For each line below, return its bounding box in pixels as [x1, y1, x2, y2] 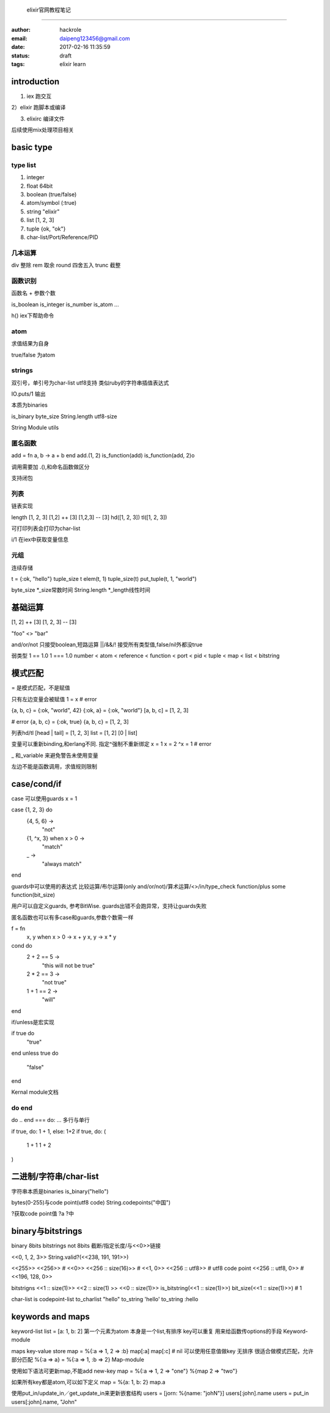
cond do [11, 942, 33, 949]
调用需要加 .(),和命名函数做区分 [11, 463, 90, 470]
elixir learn [59, 60, 86, 67]
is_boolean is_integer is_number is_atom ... [11, 300, 119, 308]
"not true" [42, 979, 67, 986]
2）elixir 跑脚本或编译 [11, 104, 66, 111]
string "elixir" [26, 208, 60, 215]
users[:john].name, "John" [11, 1398, 78, 1406]
